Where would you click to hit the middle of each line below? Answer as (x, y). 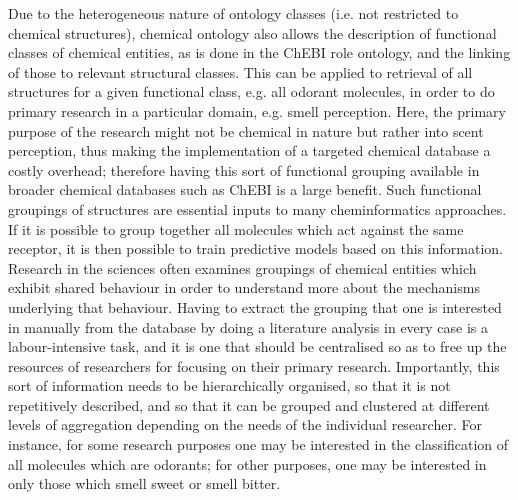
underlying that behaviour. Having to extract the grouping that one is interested (255, 306)
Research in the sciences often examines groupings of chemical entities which (242, 267)
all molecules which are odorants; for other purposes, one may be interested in (247, 463)
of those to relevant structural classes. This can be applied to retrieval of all (240, 71)
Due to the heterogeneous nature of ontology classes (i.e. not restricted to (233, 13)
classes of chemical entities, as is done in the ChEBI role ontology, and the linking (259, 52)
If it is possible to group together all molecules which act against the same (236, 228)
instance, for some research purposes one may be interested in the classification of (258, 444)
